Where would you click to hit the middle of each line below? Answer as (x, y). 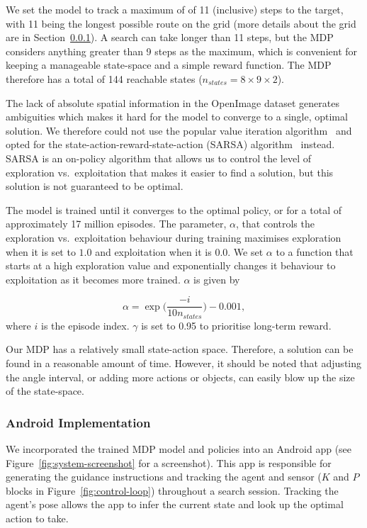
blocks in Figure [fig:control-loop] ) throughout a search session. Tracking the (172, 490)
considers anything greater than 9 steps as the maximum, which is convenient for (182, 51)
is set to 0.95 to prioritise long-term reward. (236, 325)
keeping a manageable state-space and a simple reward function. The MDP (169, 65)
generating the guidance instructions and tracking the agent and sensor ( (164, 477)
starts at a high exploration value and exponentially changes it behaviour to (171, 265)
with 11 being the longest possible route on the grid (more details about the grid (181, 23)
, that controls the (275, 224)
